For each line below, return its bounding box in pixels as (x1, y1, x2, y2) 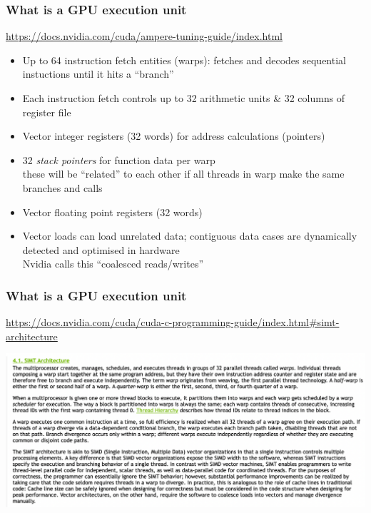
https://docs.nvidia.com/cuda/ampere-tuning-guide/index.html (6, 29, 283, 44)
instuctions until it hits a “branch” (22, 66, 174, 81)
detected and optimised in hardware (22, 242, 180, 257)
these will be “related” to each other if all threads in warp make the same (22, 166, 345, 181)
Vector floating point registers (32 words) (22, 204, 203, 219)
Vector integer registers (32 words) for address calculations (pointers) (22, 128, 325, 143)
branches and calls (22, 180, 103, 195)
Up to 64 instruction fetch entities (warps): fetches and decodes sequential (22, 52, 346, 67)
